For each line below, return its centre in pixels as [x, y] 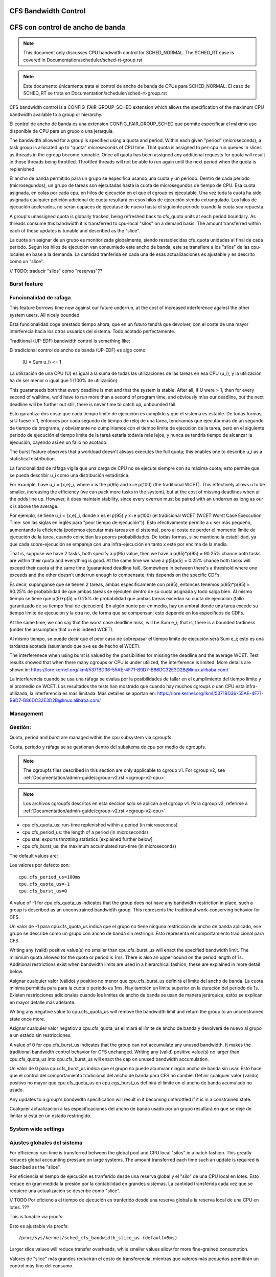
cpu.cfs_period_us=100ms [50, 877]
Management [26, 714]
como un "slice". [27, 262]
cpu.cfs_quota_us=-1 [44, 884]
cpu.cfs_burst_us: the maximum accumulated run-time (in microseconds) [99, 846]
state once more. [27, 1019]
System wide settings [37, 1129]
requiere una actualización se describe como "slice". [65, 1191]
